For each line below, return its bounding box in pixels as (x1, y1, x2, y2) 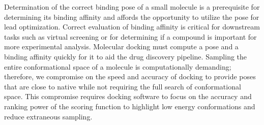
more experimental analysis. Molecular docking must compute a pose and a (4, 41, 239, 52)
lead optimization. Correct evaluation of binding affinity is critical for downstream (4, 21, 260, 32)
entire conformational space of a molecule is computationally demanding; (4, 61, 231, 72)
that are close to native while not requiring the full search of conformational (4, 81, 241, 91)
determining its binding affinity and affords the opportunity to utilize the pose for (4, 11, 259, 22)
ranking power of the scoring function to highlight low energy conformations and (4, 101, 255, 111)
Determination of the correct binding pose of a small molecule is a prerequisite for (4, 2, 260, 12)
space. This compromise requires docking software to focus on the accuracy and (4, 91, 252, 102)
